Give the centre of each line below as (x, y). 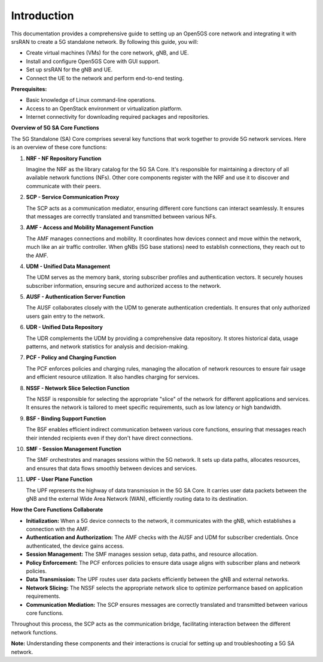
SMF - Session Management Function (74, 449)
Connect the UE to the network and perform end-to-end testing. (105, 78)
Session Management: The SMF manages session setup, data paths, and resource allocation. (142, 554)
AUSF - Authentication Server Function (76, 297)
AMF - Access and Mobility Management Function (90, 227)
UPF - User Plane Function (59, 479)
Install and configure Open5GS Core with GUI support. (93, 61)
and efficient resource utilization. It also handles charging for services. (113, 377)
